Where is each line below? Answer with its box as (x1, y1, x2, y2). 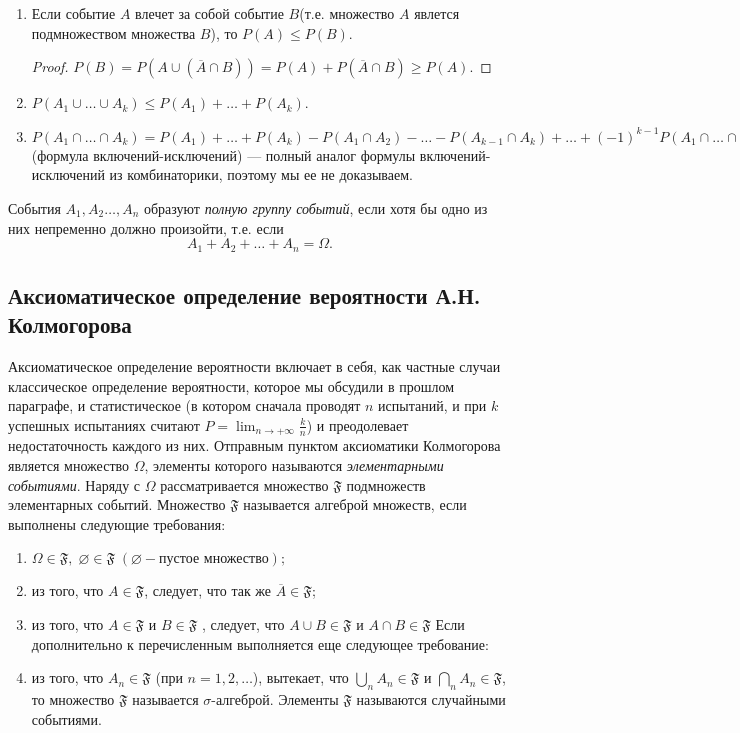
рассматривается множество (160, 474, 329, 495)
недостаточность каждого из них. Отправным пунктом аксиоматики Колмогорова (8, 435, 501, 456)
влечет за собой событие (135, 3, 284, 23)
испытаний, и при (378, 395, 487, 416)
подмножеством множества (31, 22, 196, 43)
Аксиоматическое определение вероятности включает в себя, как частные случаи (8, 356, 501, 377)
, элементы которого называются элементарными (144, 455, 444, 476)
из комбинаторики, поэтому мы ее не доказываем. (109, 164, 413, 185)
